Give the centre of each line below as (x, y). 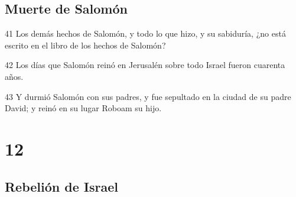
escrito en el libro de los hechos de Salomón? (85, 45)
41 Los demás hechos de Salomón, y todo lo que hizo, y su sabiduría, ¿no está (145, 33)
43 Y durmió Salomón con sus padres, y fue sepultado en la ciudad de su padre (148, 96)
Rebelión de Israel (61, 186)
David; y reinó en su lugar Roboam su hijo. (83, 108)
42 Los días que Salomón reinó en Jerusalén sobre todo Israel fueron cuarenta (145, 65)
